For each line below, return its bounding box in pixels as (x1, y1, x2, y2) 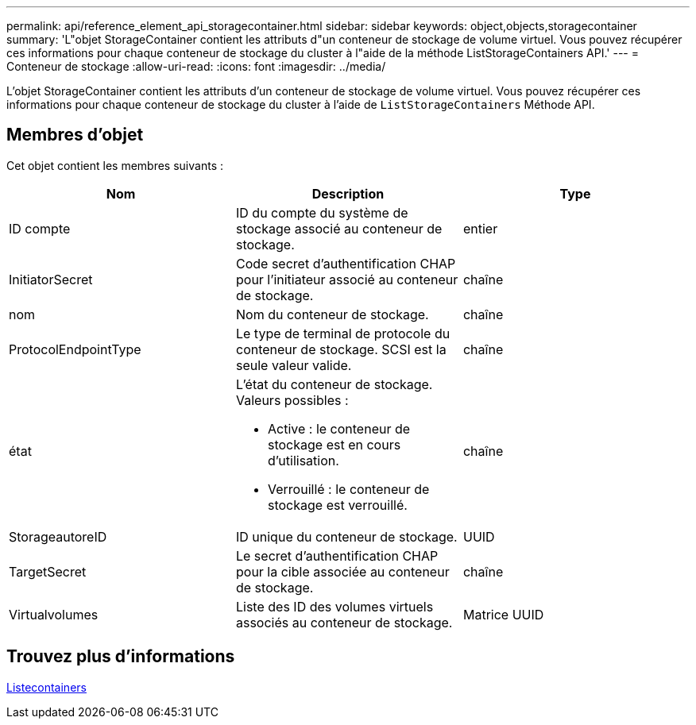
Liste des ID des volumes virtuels (235, 598, 434, 615)
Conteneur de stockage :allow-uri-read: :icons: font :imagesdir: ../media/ (6, 60, 386, 73)
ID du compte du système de (235, 204, 408, 221)
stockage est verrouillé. (267, 496, 408, 513)
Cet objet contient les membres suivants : (6, 158, 223, 172)
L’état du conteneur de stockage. (235, 376, 433, 392)
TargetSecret (9, 563, 87, 580)
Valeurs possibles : (235, 391, 349, 408)
